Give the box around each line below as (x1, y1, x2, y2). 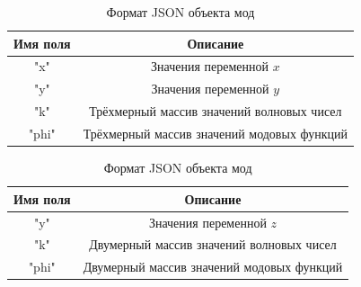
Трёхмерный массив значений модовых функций (83, 123, 348, 142)
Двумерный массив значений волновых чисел (89, 235, 337, 254)
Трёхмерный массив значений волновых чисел (89, 102, 342, 121)
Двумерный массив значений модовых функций (83, 257, 343, 276)
